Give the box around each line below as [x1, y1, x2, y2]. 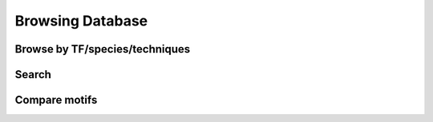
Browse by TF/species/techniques [14, 42, 191, 56]
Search [14, 68, 52, 81]
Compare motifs [14, 93, 98, 107]
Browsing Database [14, 12, 148, 30]
